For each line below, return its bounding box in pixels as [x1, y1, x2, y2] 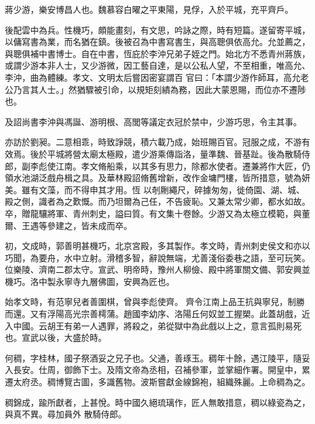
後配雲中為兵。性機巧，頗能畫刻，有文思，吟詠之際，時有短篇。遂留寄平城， [5, 23, 310, 36]
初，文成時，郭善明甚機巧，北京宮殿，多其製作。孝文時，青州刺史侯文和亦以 [5, 239, 310, 252]
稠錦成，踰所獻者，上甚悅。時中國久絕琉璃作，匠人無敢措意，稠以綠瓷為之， [5, 395, 310, 408]
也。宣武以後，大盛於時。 [5, 331, 107, 344]
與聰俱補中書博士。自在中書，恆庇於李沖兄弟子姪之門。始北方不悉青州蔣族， [5, 47, 310, 60]
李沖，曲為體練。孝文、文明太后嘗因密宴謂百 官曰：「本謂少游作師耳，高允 [5, 70, 300, 83]
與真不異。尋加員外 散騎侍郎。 [5, 408, 127, 420]
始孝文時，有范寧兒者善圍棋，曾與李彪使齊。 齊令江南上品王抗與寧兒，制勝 [5, 295, 305, 308]
